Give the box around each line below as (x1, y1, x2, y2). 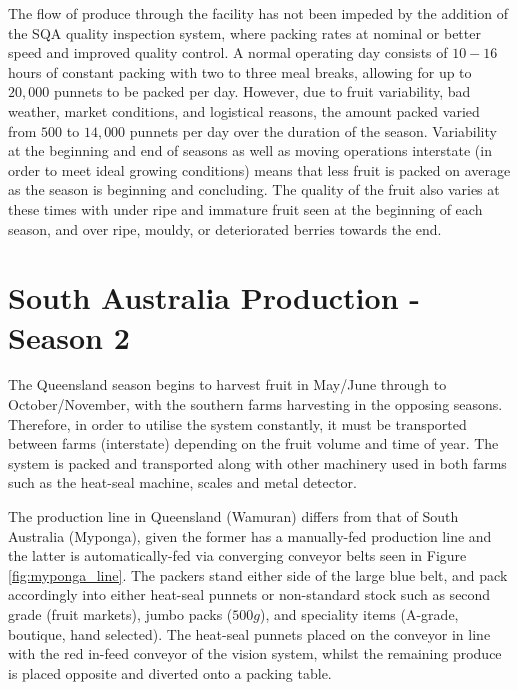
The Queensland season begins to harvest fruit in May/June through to (8, 374, 447, 395)
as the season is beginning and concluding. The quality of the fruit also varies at (8, 179, 500, 200)
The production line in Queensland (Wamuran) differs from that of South (8, 506, 459, 526)
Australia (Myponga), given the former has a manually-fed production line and (8, 525, 492, 546)
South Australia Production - (8, 277, 420, 318)
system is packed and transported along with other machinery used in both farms (8, 452, 507, 473)
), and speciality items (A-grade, (259, 603, 459, 624)
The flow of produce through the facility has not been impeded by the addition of (8, 3, 508, 23)
